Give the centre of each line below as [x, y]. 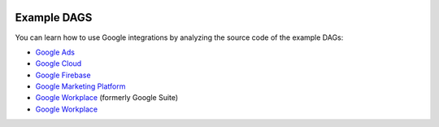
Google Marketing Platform [80, 86]
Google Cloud [59, 63]
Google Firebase [63, 75]
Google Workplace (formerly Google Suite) [107, 98]
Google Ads [55, 52]
